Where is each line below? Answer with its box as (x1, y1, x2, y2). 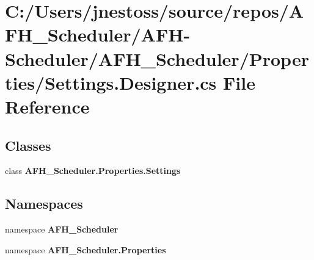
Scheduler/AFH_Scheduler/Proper (5, 46, 309, 71)
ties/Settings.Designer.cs (5, 70, 217, 95)
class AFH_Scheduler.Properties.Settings (5, 164, 181, 177)
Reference (5, 93, 90, 118)
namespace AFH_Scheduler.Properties (5, 243, 166, 256)
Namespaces (5, 194, 83, 213)
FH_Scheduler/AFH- (5, 22, 191, 47)
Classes (5, 135, 51, 154)
